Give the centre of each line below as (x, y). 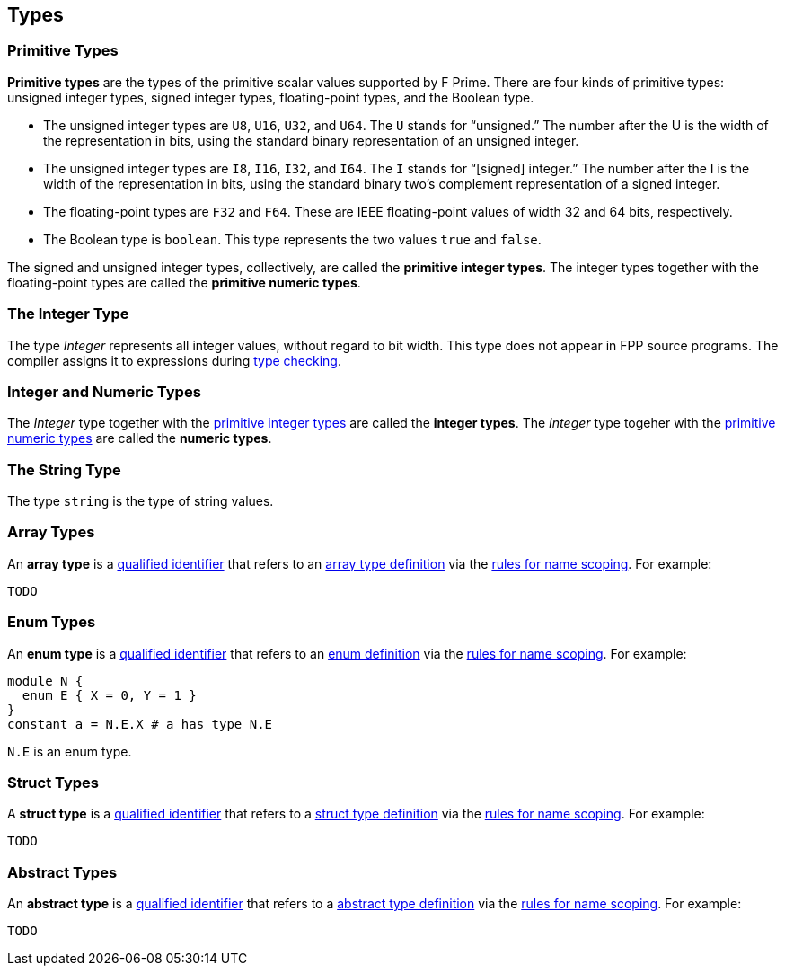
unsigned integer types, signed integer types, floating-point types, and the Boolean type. (271, 97)
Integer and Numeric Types (104, 391)
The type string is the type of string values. (141, 501)
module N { (45, 681)
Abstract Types (62, 872)
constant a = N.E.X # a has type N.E (140, 724)
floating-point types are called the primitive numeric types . (184, 282)
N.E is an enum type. (70, 751)
